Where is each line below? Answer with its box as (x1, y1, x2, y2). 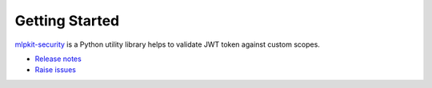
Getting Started (14, 12, 120, 29)
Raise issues (34, 65, 76, 75)
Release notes (34, 54, 82, 63)
